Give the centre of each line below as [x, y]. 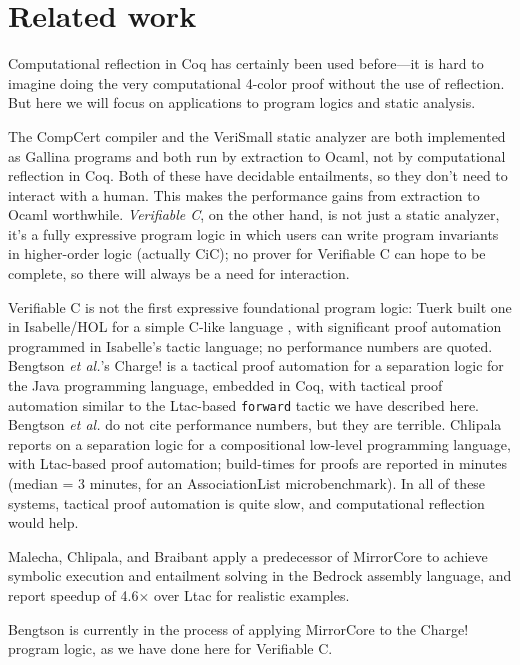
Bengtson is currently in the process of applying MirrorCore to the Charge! [238, 628]
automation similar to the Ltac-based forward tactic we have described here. [244, 404]
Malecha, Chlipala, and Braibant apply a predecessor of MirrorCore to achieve [248, 555]
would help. [43, 522]
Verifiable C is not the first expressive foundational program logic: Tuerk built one [260, 306]
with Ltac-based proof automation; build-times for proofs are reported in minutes [257, 463]
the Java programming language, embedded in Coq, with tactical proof [225, 385]
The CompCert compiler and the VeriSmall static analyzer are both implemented [257, 135]
